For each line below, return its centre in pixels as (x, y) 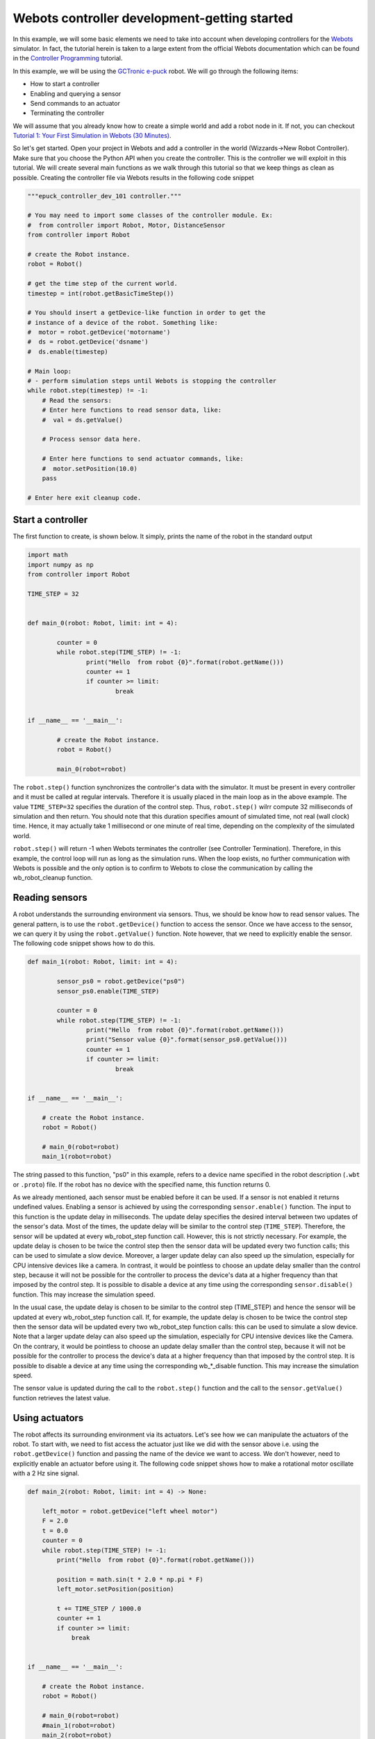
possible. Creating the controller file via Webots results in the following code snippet (133, 177)
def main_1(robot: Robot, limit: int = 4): (103, 962)
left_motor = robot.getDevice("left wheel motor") (130, 1511)
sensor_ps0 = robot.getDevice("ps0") (121, 981)
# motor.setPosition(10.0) (90, 468)
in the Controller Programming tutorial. (68, 58)
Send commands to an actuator (75, 103)
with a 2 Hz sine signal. (46, 1473)
